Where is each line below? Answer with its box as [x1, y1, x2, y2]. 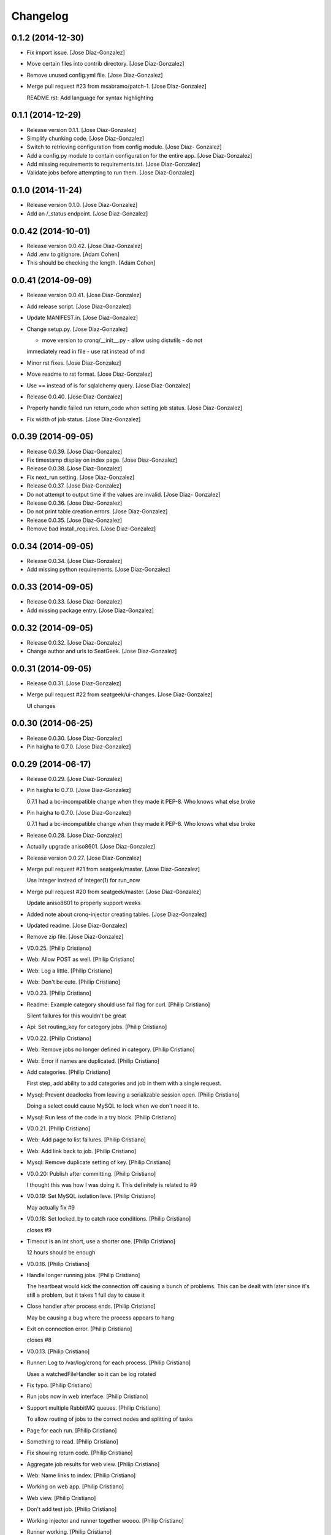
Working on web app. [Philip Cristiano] [26, 1483, 124, 1490]
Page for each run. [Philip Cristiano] [26, 1426, 117, 1434]
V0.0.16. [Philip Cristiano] [26, 1260, 90, 1267]
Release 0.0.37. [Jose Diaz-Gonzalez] [26, 482, 122, 489]
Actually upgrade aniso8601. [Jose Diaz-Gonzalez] [26, 843, 156, 850]
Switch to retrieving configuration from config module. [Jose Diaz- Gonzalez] [26, 143, 222, 150]
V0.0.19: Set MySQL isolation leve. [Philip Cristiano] [26, 1192, 156, 1200]
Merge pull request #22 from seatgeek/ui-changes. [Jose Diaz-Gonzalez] [26, 691, 213, 698]
